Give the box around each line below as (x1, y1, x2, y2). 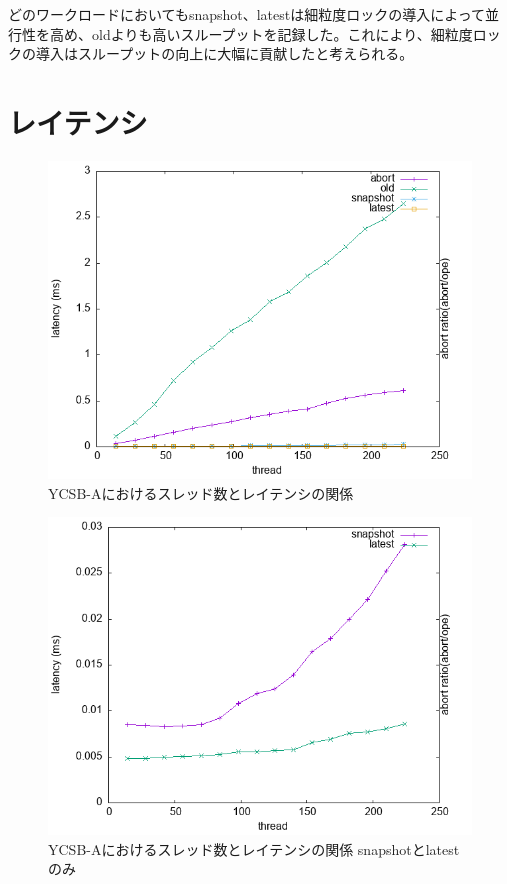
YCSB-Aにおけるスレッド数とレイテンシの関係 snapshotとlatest (48, 838, 460, 859)
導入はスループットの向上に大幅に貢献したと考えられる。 (35, 43, 414, 64)
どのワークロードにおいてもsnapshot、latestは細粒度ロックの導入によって (8, 4, 486, 24)
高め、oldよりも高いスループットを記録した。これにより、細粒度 (49, 23, 473, 44)
